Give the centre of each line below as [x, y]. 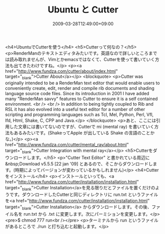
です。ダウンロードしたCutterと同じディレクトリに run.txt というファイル [84, 195]
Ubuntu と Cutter [83, 10]
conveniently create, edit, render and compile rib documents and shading [80, 88]
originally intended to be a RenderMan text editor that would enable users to [82, 83]
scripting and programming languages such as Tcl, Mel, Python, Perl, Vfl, [80, 115]
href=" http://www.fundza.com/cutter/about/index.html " [62, 71]
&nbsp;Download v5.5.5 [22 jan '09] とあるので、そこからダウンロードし [79, 164]
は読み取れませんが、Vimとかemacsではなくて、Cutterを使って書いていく [80, 59]
